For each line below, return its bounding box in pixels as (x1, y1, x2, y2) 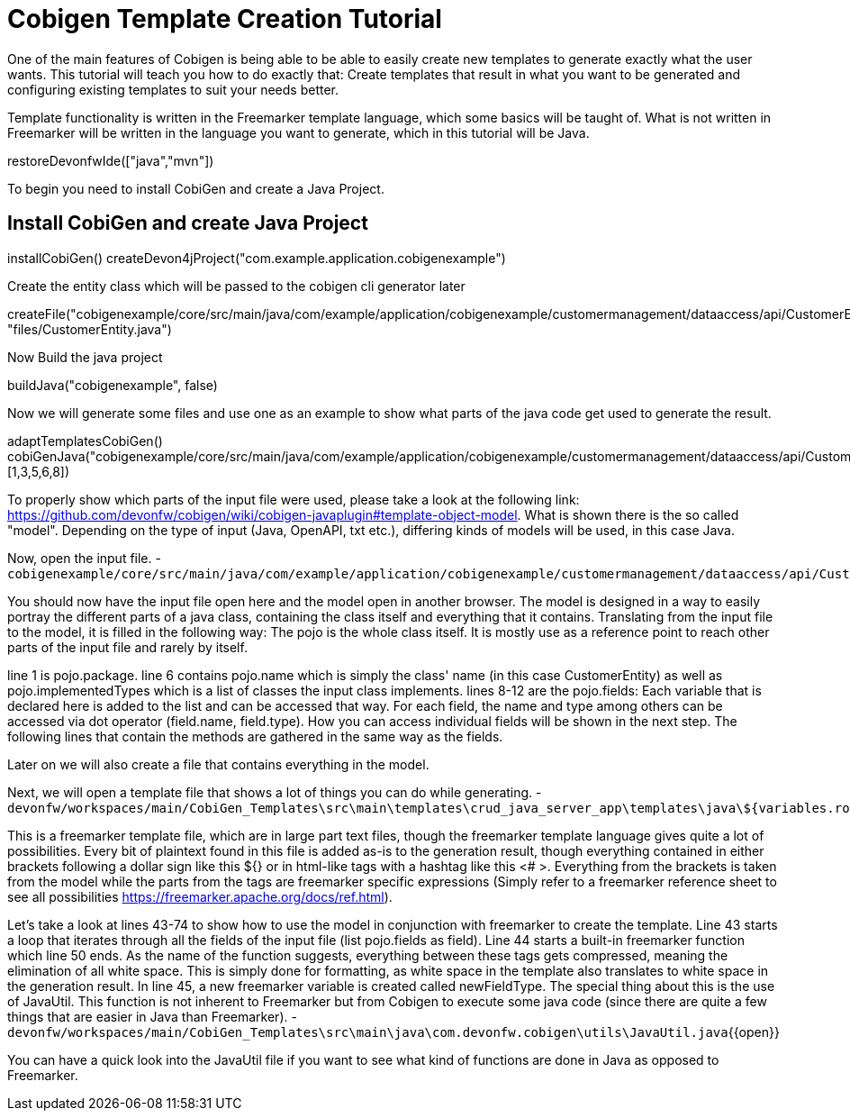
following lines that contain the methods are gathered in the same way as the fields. (7, 728, 503, 744)
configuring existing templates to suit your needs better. (7, 81, 339, 97)
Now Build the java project (7, 349, 163, 365)
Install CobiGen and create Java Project (7, 212, 368, 235)
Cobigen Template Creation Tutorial (7, 4, 442, 34)
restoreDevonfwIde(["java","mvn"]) (7, 152, 214, 168)
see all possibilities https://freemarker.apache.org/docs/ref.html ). (7, 888, 393, 904)
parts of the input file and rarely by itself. (7, 639, 248, 655)
